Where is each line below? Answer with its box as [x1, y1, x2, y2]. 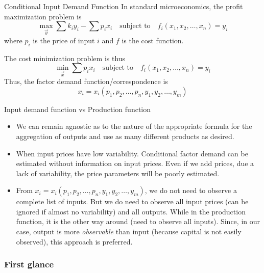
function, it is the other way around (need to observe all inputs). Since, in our [16, 216, 260, 227]
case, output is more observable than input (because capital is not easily [16, 226, 242, 237]
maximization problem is [4, 11, 82, 21]
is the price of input [33, 35, 95, 45]
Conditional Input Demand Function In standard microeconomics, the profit [4, 1, 243, 11]
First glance [4, 258, 54, 270]
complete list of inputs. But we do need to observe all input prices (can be [16, 196, 249, 207]
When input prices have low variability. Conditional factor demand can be [16, 148, 248, 158]
